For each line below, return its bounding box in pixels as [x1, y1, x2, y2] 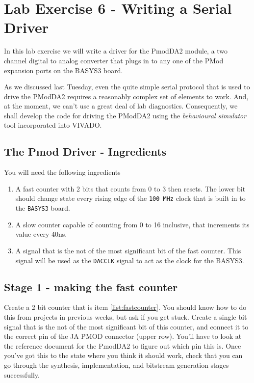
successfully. [4, 369, 40, 380]
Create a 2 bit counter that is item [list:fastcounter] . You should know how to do [4, 302, 247, 312]
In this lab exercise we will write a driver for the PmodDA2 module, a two [4, 46, 228, 56]
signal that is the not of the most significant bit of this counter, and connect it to [4, 321, 249, 331]
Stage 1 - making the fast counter [4, 279, 178, 294]
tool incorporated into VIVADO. [4, 120, 102, 130]
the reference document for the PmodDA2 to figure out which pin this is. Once [4, 340, 241, 351]
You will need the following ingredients [4, 167, 121, 177]
